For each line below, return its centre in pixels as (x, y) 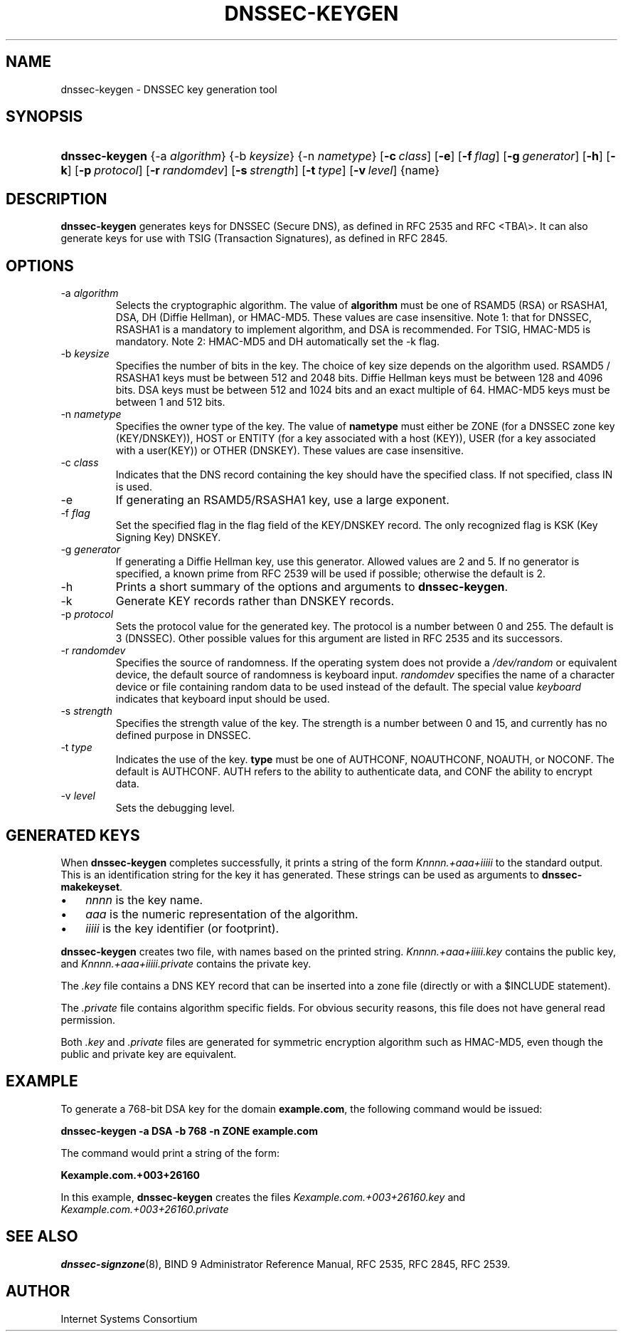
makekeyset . (92, 886)
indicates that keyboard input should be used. (223, 699)
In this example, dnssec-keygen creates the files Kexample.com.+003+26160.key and (263, 1197)
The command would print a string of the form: (170, 1153)
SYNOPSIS (44, 117)
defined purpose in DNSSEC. (183, 735)
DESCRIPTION (57, 199)
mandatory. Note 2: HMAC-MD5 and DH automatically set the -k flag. (278, 342)
